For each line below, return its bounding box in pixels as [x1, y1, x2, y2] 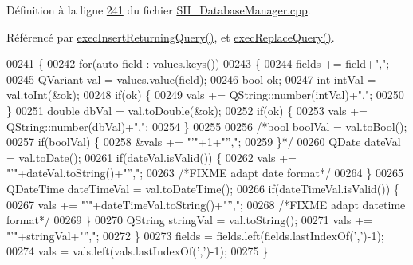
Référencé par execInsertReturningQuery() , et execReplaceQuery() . [6, 28, 335, 45]
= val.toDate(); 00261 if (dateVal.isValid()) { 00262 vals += [6, 148, 297, 165]
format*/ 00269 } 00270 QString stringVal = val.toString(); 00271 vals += [6, 212, 372, 228]
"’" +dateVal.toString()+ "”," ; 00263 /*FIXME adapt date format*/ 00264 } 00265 [6, 164, 403, 181]
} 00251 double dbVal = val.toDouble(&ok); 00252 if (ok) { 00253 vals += [6, 101, 368, 118]
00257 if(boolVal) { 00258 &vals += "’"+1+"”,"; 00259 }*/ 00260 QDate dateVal [6, 133, 401, 150]
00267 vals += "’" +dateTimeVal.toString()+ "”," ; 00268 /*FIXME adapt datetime [6, 196, 406, 212]
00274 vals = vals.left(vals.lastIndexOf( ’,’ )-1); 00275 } [6, 243, 269, 259]
